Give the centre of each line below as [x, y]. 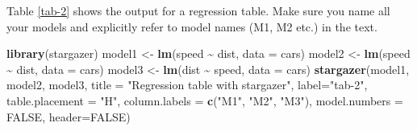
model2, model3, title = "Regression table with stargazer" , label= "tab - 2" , [187, 85]
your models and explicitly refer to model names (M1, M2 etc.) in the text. [192, 26]
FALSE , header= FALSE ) [69, 116]
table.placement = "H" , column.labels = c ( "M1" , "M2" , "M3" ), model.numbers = [205, 100]
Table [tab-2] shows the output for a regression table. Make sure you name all [198, 10]
